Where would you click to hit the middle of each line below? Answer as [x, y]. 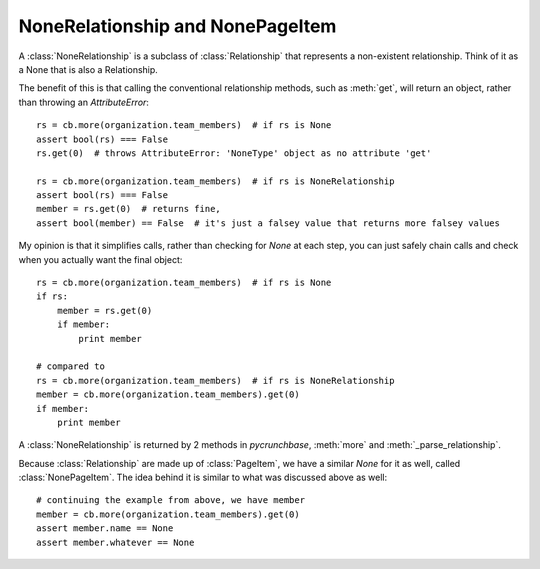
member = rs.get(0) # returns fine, [129, 209]
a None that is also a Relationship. [88, 69]
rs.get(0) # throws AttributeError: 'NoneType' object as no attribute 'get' [234, 153]
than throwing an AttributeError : [84, 102]
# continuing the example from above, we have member [170, 500]
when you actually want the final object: [100, 259]
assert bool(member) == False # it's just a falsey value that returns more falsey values [268, 223]
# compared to [70, 366]
